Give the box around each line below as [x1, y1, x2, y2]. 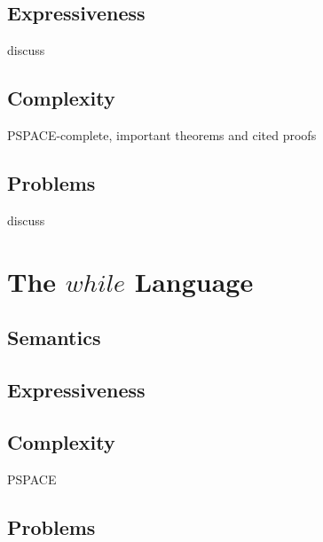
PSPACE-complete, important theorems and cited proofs [7, 126, 317, 144]
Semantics [7, 324, 101, 351]
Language [134, 263, 254, 299]
